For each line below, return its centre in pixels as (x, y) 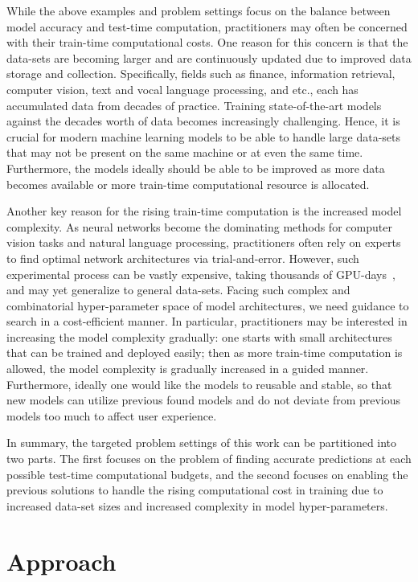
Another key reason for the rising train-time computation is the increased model (204, 211)
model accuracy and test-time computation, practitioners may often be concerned (207, 26)
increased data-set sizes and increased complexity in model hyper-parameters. (197, 505)
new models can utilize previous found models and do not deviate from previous (204, 400)
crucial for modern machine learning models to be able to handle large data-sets (204, 136)
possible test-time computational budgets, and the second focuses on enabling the (207, 474)
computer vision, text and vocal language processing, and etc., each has (182, 89)
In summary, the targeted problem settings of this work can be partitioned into (202, 443)
